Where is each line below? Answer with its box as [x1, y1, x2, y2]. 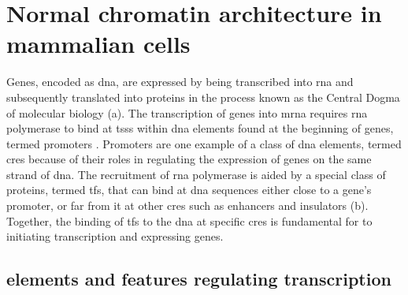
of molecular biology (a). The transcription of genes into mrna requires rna [6, 104, 368, 121]
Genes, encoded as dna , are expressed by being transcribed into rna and [6, 73, 354, 90]
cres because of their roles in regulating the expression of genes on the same [6, 151, 372, 167]
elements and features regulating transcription [6, 267, 391, 291]
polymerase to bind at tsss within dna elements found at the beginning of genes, [6, 120, 394, 136]
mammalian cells [6, 28, 191, 60]
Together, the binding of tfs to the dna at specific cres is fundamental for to [6, 212, 373, 229]
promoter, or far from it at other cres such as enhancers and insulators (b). [6, 197, 369, 214]
